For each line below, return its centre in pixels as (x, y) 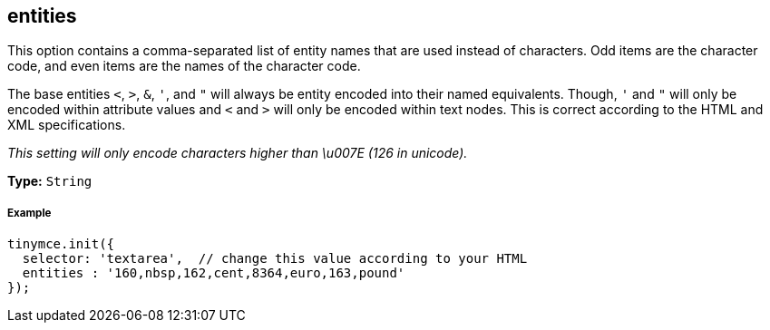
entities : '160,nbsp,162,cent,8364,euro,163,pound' (214, 273)
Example (29, 213)
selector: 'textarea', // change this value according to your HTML (275, 259)
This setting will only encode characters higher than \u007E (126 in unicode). (238, 153)
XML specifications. (67, 125)
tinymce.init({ (61, 244)
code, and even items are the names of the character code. (184, 66)
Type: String (50, 181)
